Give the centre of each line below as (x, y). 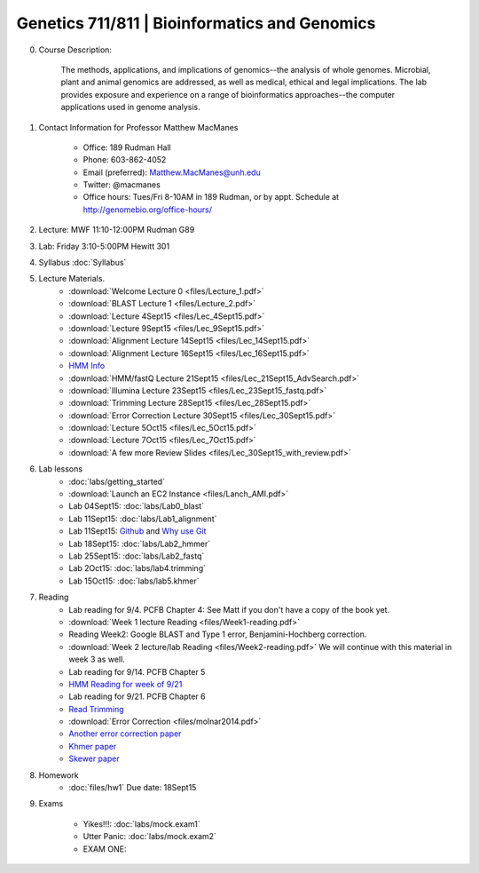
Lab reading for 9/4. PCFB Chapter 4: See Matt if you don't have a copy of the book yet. (229, 609)
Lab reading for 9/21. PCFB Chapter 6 (137, 696)
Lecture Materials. (72, 279)
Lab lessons (61, 469)
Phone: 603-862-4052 (125, 160)
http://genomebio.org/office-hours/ (148, 210)
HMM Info (87, 366)
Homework (59, 775)
